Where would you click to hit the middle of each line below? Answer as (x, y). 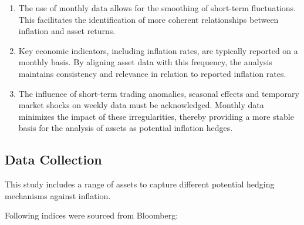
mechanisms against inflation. (58, 195)
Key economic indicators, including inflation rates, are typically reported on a (158, 50)
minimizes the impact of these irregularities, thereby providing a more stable (156, 116)
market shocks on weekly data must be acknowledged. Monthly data (141, 105)
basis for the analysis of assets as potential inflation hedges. (126, 128)
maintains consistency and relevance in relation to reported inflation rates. (152, 73)
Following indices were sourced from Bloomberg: (92, 215)
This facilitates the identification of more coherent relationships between (148, 19)
